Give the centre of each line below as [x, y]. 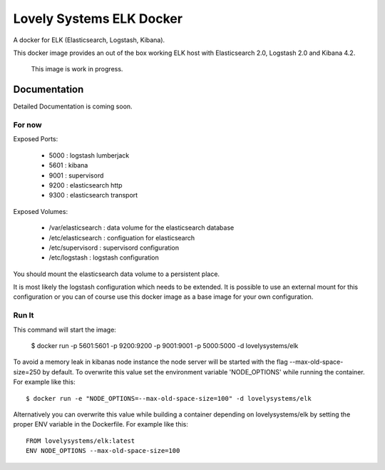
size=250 [27, 372]
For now [27, 125]
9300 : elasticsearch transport [93, 195]
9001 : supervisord [76, 175]
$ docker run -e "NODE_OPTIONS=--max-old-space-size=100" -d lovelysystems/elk [169, 398]
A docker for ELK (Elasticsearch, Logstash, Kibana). [89, 40]
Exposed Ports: [36, 139]
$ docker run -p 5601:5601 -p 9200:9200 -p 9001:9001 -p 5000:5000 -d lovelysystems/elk [165, 345]
